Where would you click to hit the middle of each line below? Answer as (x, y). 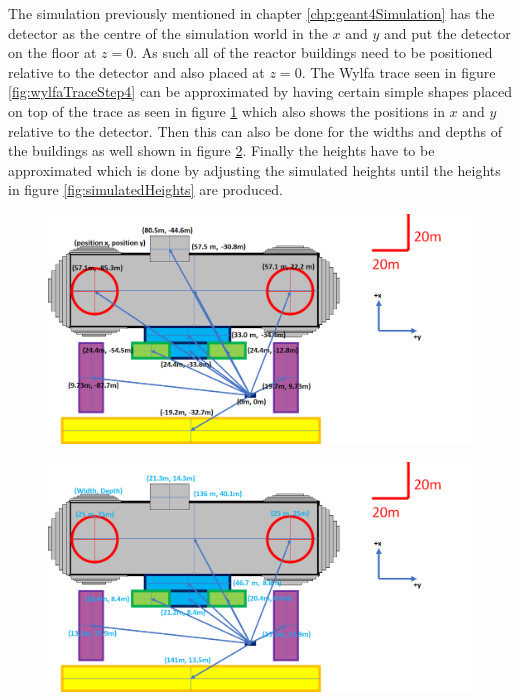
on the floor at (52, 52)
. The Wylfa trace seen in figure (398, 71)
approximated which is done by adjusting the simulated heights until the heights (254, 169)
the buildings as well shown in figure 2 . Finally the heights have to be (221, 150)
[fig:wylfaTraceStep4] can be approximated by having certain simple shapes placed (260, 91)
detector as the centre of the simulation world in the (168, 32)
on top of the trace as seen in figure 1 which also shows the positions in (226, 110)
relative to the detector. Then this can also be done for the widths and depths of (255, 130)
